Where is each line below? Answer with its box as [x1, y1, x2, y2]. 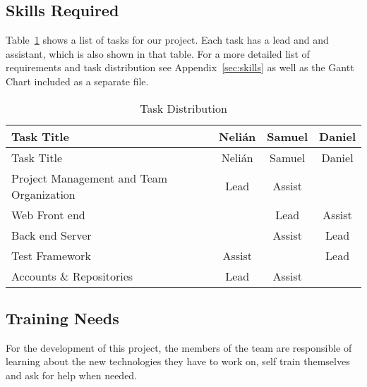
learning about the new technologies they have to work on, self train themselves [6, 354, 350, 369]
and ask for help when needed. [6, 367, 138, 382]
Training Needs [6, 307, 119, 328]
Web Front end [11, 206, 85, 223]
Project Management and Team [11, 169, 168, 186]
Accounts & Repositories [11, 267, 133, 284]
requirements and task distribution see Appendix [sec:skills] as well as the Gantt [6, 60, 354, 75]
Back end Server [11, 226, 92, 243]
